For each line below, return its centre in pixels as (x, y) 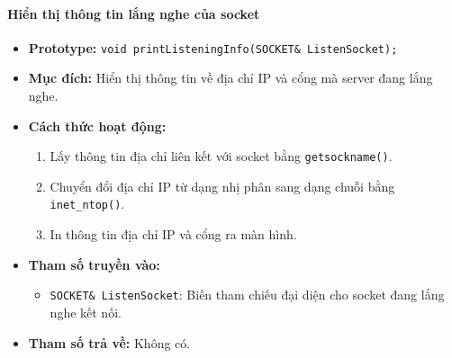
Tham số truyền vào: (94, 264)
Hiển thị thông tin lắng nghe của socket (134, 13)
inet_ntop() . (87, 204)
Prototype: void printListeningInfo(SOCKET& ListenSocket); (213, 47)
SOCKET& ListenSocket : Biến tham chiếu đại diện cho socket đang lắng (247, 295)
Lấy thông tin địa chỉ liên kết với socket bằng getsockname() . (221, 156)
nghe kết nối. (86, 312)
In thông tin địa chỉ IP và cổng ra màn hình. (173, 234)
